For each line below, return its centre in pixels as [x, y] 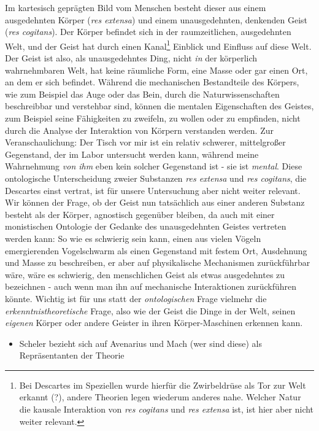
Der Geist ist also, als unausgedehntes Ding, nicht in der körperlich [131, 58]
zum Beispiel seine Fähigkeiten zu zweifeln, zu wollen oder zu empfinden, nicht [153, 118]
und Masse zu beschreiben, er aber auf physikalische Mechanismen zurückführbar [158, 262]
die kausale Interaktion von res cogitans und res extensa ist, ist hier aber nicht [167, 409]
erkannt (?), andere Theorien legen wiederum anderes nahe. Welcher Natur [160, 397]
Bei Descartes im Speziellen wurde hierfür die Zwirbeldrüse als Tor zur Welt [163, 385]
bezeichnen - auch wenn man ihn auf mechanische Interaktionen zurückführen [151, 286]
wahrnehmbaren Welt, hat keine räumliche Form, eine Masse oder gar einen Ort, [156, 70]
